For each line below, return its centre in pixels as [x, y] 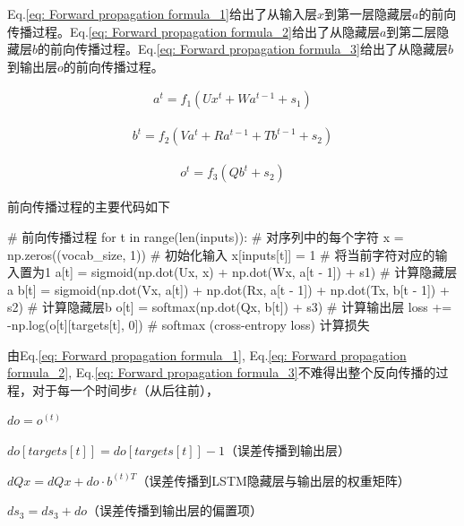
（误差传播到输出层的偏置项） [174, 510]
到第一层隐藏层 [368, 13]
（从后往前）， [178, 389]
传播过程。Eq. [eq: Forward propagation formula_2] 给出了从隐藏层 [193, 31]
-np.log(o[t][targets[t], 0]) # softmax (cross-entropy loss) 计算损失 [189, 325]
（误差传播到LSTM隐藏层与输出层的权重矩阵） [273, 480]
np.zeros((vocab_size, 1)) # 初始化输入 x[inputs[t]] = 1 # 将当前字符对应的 [221, 254]
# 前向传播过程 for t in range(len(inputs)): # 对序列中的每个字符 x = [206, 237]
